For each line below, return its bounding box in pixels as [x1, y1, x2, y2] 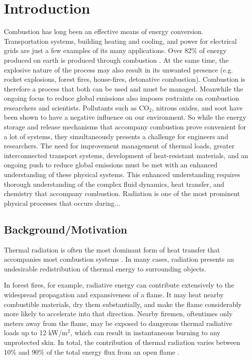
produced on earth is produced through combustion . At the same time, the [4, 54, 229, 65]
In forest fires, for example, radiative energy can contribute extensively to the [4, 280, 235, 290]
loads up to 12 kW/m [4, 327, 68, 338]
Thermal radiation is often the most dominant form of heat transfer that [4, 244, 220, 254]
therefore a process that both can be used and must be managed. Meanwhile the [4, 83, 243, 93]
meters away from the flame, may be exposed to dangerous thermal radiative [4, 318, 233, 328]
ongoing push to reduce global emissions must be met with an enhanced [4, 160, 218, 170]
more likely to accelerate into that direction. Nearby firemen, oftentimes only [4, 308, 233, 319]
